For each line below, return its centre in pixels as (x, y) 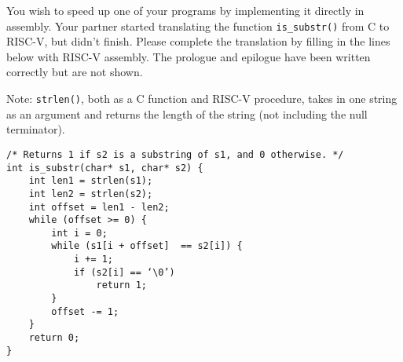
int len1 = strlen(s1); (91, 181)
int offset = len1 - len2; (99, 207)
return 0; (54, 338)
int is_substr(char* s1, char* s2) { (105, 168)
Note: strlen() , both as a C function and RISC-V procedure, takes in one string (202, 99)
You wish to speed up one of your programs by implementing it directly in (185, 10)
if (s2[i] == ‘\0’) (124, 272)
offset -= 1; (85, 311)
